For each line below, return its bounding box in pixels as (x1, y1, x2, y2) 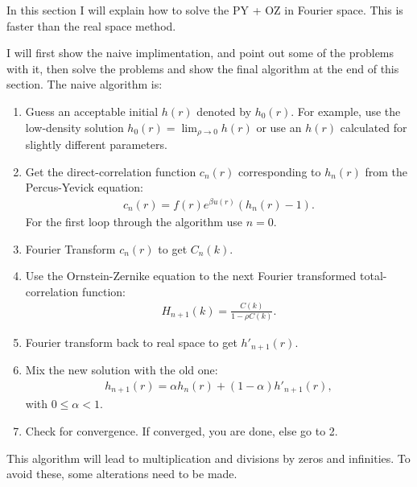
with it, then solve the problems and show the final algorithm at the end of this (6, 60, 399, 76)
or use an (256, 118, 302, 135)
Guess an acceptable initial (25, 102, 159, 119)
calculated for (340, 118, 407, 135)
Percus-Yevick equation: (25, 179, 143, 196)
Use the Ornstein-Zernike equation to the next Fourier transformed (25, 267, 357, 284)
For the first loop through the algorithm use (25, 213, 243, 229)
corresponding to (238, 163, 321, 180)
